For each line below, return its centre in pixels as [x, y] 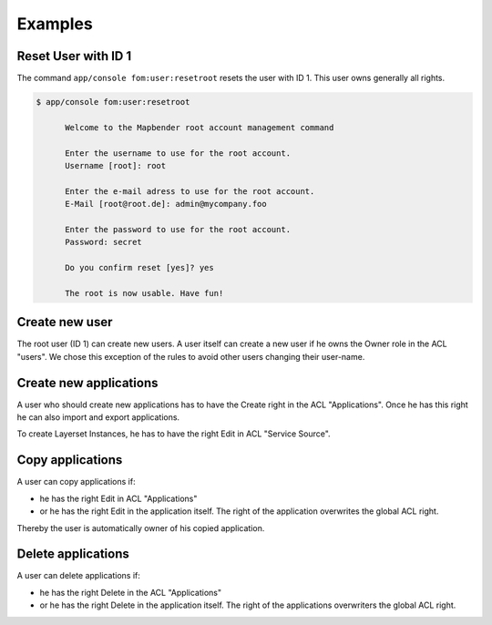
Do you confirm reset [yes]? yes [139, 268]
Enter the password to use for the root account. [178, 229]
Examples [55, 24]
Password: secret [104, 242]
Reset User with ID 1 [74, 56]
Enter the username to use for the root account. [178, 153]
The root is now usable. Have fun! [144, 293]
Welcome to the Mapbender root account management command [200, 127]
